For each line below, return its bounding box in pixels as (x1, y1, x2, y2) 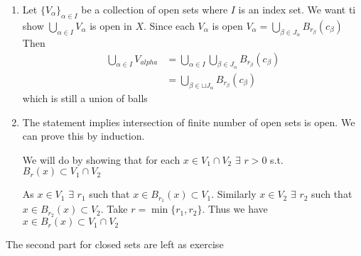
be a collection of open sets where (81, 2, 228, 16)
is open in (90, 18, 132, 33)
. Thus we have (202, 201, 268, 216)
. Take (100, 201, 128, 216)
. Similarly (211, 187, 257, 201)
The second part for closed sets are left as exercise (6, 237, 224, 252)
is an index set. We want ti (238, 2, 356, 16)
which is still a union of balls (22, 91, 148, 106)
